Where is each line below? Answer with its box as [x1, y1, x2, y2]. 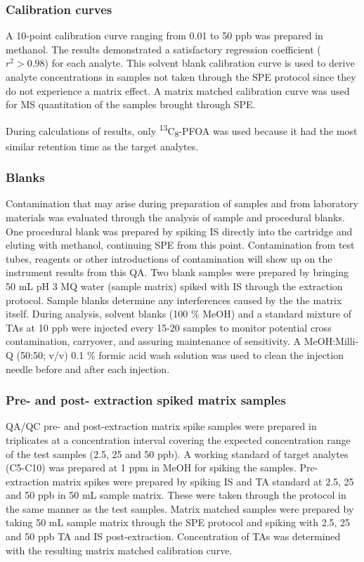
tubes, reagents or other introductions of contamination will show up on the [6, 251, 332, 266]
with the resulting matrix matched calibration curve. [6, 542, 233, 557]
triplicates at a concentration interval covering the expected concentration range [6, 432, 351, 447]
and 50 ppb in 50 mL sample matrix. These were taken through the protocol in [6, 488, 346, 502]
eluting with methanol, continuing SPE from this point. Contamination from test [6, 237, 355, 252]
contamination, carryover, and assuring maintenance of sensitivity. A [6, 334, 301, 348]
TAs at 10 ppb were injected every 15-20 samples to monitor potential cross [6, 320, 332, 334]
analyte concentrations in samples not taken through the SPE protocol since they [6, 70, 356, 84]
